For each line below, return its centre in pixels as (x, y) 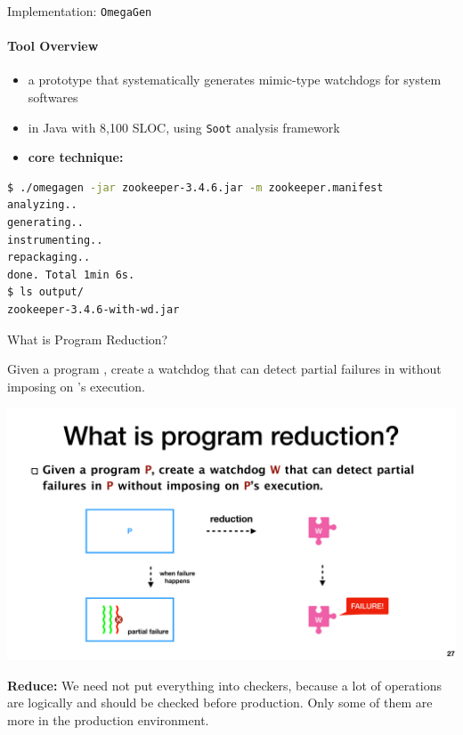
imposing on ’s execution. (76, 386)
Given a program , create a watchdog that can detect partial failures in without (224, 369)
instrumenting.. (55, 240)
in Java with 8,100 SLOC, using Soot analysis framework (184, 127)
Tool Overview (53, 46)
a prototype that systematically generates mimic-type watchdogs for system (235, 80)
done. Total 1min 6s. (71, 275)
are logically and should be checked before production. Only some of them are (220, 703)
